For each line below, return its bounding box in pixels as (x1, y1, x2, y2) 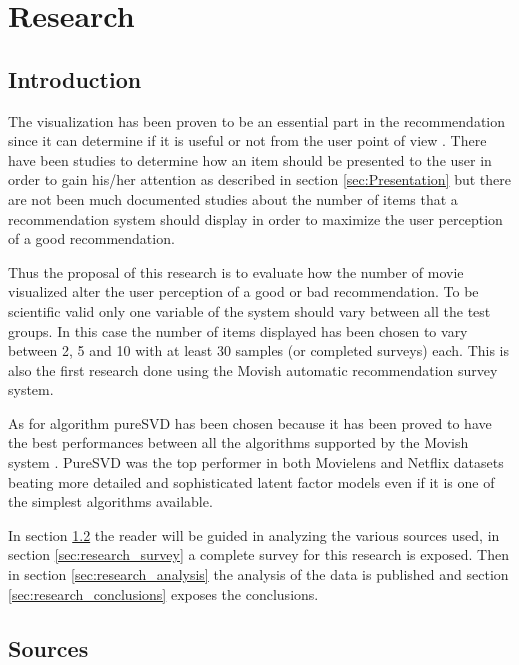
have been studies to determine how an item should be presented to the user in (8, 149, 492, 170)
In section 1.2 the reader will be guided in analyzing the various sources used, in (8, 524, 500, 545)
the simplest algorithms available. (8, 491, 213, 512)
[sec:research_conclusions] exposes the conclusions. (8, 583, 319, 604)
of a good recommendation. (8, 228, 175, 249)
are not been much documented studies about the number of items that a (8, 188, 458, 209)
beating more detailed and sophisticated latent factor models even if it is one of (8, 471, 495, 492)
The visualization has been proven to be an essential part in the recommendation (8, 110, 506, 131)
